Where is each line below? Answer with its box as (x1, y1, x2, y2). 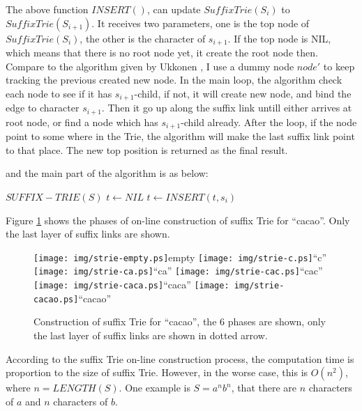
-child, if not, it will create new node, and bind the (134, 86, 352, 100)
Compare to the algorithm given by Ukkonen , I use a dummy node (6, 59, 294, 73)
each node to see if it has (6, 86, 112, 100)
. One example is (119, 380, 190, 395)
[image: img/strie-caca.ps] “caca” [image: (33, 277, 229, 292)
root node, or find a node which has (6, 114, 158, 129)
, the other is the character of (80, 31, 206, 45)
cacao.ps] (33, 294, 79, 304)
